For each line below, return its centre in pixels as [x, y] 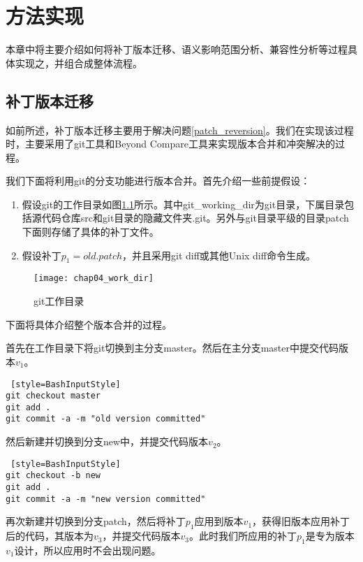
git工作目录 [59, 301]
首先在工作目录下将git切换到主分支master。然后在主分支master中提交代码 [172, 348]
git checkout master [53, 396]
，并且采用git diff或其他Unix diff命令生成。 [219, 255]
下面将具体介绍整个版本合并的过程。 [89, 324]
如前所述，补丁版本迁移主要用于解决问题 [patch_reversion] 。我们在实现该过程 [180, 130]
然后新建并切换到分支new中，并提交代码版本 [107, 441]
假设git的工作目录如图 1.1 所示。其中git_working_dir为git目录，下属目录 [183, 204]
